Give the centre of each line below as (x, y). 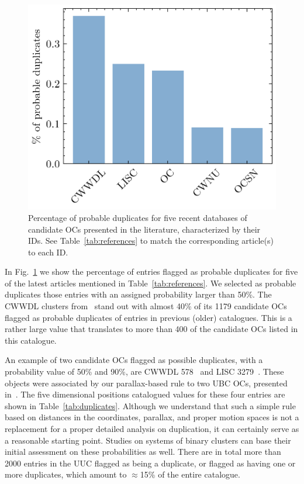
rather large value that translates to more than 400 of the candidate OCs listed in (151, 329)
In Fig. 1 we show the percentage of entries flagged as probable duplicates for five (151, 272)
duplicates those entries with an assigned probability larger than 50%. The (138, 294)
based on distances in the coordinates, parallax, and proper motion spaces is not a (152, 417)
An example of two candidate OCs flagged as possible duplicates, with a (134, 360)
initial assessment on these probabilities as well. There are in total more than (143, 452)
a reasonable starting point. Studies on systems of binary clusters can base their (148, 440)
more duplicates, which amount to (66, 474)
